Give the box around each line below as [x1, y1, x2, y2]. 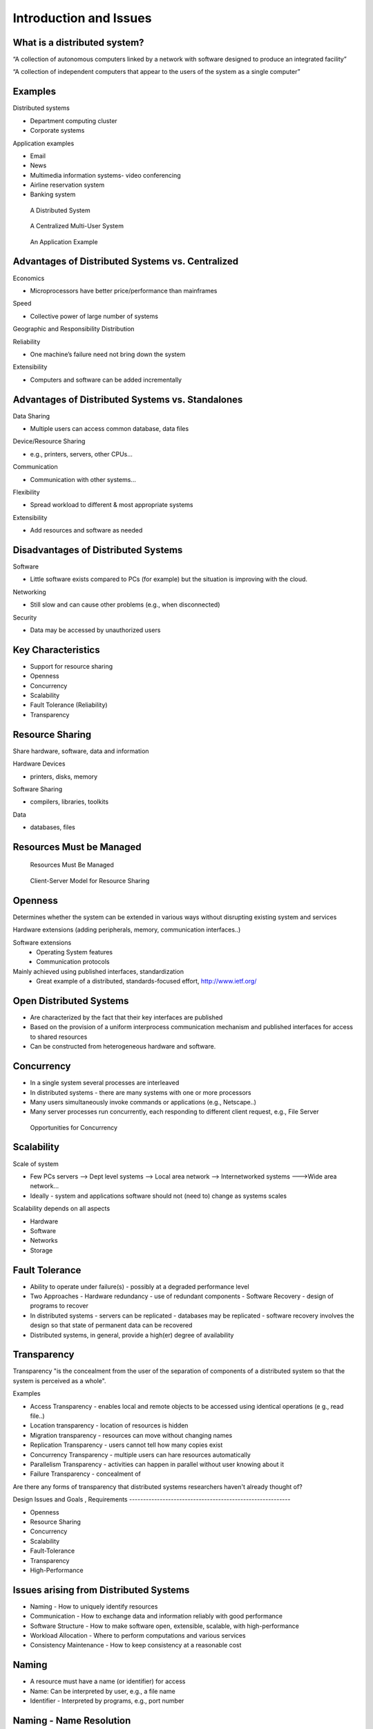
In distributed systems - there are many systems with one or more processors [30, 1088, 251, 1096]
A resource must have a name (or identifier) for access [30, 1677, 186, 1685]
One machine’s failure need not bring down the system [30, 350, 186, 358]
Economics [12, 274, 45, 282]
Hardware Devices [12, 759, 66, 768]
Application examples [12, 139, 75, 147]
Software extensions [12, 938, 72, 947]
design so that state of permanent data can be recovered [30, 1321, 193, 1329]
